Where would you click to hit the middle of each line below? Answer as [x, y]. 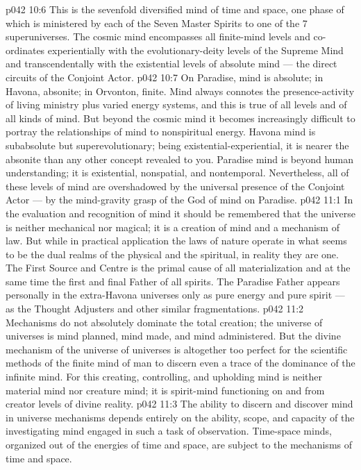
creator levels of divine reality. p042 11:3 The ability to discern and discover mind [179, 404]
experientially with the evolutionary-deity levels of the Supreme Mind [195, 50]
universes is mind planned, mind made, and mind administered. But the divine [173, 336]
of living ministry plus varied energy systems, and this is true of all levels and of [176, 104]
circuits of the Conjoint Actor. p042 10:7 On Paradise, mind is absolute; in [165, 77]
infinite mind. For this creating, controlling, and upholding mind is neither [164, 377]
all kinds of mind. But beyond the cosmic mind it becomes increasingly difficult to [180, 118]
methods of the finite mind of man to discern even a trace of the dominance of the [180, 363]
